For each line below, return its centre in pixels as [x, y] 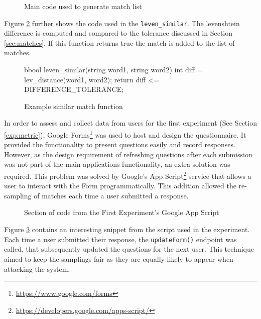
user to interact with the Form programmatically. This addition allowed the [120, 186]
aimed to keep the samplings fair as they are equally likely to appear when [119, 258]
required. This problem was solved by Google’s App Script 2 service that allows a [128, 175]
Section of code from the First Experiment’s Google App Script [122, 212]
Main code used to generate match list [83, 6]
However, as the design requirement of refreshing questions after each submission [128, 154]
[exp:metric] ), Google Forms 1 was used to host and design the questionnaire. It [125, 134]
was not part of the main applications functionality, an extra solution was [117, 164]
